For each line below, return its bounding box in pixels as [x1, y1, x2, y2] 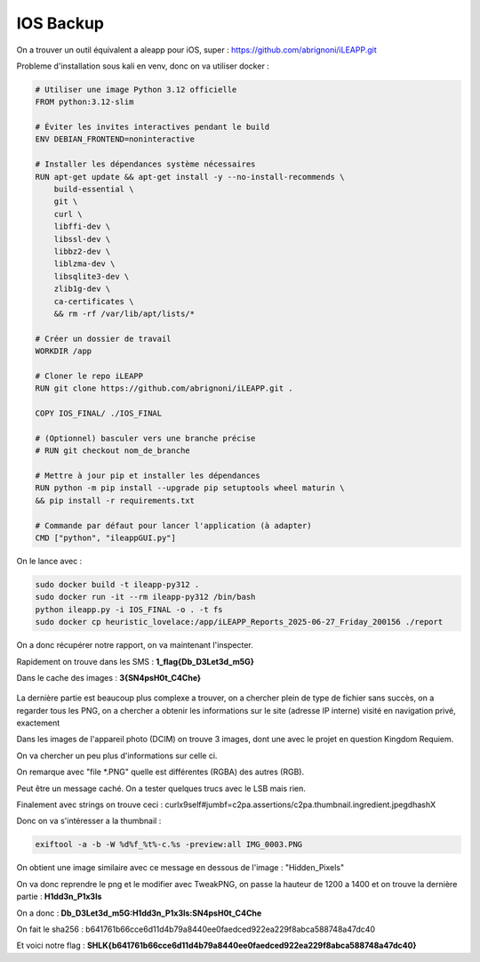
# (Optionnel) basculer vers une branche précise [35, 432, 256, 443]
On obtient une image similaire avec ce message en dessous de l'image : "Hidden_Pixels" [16, 862, 345, 873]
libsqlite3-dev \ [53, 271, 130, 281]
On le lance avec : [16, 555, 83, 566]
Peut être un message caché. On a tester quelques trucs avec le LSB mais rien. [16, 783, 307, 794]
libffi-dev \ [53, 222, 111, 231]
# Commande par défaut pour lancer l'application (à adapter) [35, 521, 312, 530]
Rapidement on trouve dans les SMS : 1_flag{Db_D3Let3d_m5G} [16, 656, 255, 667]
